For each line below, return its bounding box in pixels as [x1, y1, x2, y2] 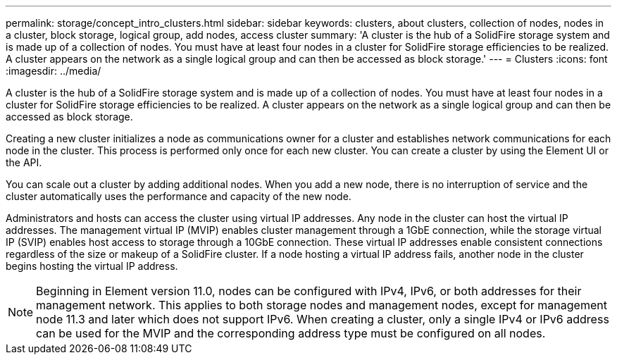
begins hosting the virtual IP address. [6, 260, 178, 272]
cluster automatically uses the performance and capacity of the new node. [6, 190, 351, 202]
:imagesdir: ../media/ [6, 65, 101, 77]
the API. [6, 156, 42, 168]
